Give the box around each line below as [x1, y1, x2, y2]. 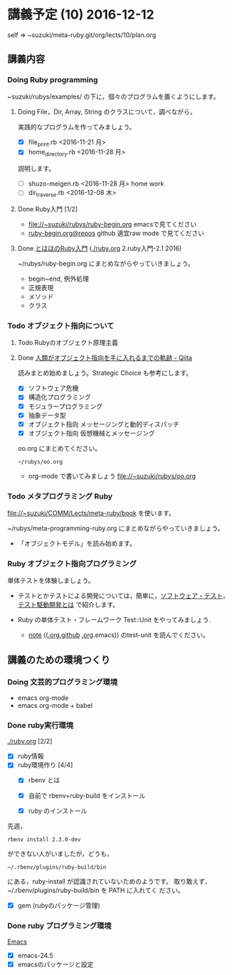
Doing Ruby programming [7, 75, 98, 85]
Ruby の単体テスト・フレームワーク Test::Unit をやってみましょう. [17, 616, 211, 624]
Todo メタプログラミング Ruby [7, 491, 112, 501]
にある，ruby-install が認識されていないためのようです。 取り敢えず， [7, 876, 211, 886]
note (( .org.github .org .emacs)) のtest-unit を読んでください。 [28, 631, 210, 639]
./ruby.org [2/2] [7, 737, 53, 746]
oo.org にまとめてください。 [17, 444, 102, 452]
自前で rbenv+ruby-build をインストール [28, 791, 146, 800]
